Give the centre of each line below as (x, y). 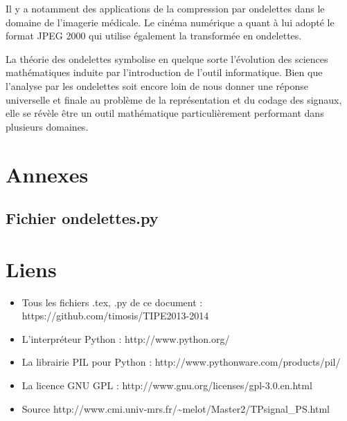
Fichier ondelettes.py (82, 218)
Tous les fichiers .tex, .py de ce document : (112, 302)
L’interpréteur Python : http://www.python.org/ (126, 338)
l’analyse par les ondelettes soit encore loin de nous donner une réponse (157, 85)
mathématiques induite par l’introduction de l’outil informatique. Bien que (164, 72)
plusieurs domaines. (47, 126)
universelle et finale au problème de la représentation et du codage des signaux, (174, 99)
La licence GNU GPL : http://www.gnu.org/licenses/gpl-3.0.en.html (167, 385)
